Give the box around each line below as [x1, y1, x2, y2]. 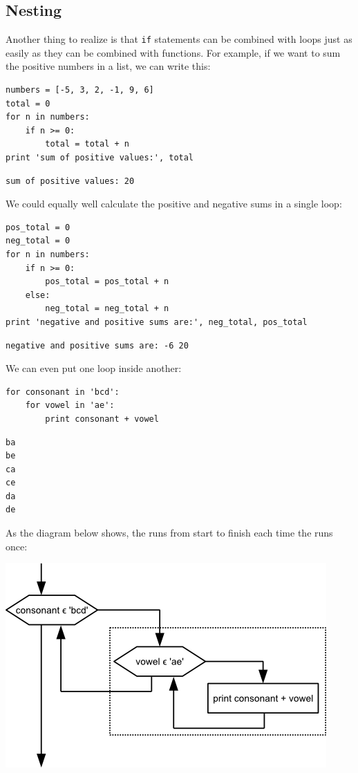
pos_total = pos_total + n [45, 277, 169, 287]
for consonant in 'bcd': [6, 386, 120, 397]
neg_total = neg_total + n [45, 304, 169, 314]
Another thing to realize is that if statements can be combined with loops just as [6, 32, 352, 46]
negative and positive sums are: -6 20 [6, 340, 189, 351]
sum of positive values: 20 [6, 176, 135, 186]
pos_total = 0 [6, 222, 70, 232]
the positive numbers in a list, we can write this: [6, 59, 211, 73]
